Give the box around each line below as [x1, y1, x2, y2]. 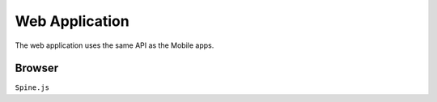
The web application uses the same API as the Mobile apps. [15, 40, 214, 50]
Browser [15, 62, 59, 75]
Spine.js [15, 83, 50, 92]
